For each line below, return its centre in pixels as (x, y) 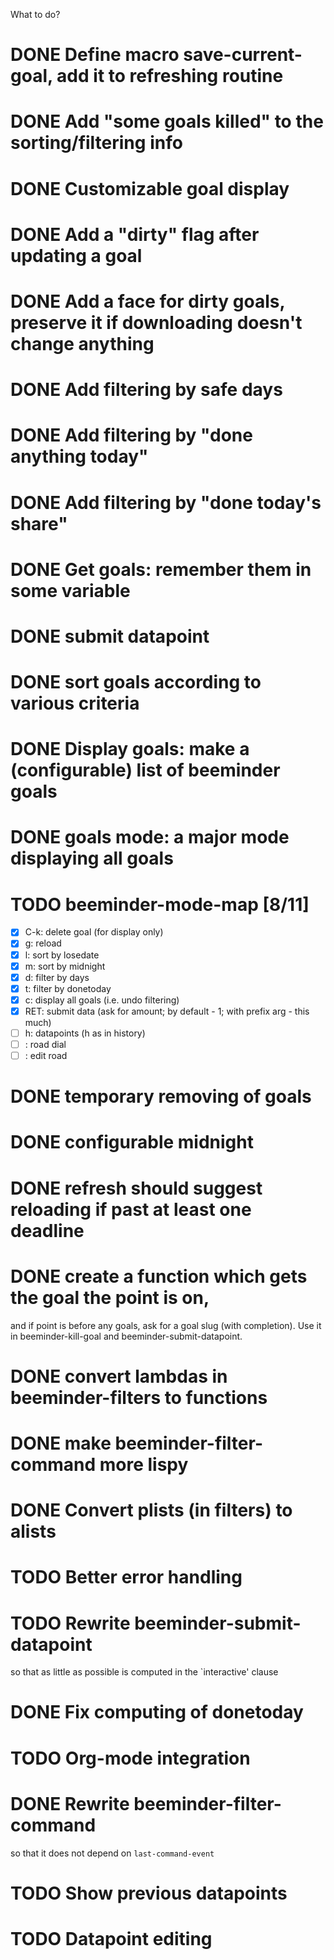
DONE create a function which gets (159, 1276)
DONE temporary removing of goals (161, 1096)
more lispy (144, 1464)
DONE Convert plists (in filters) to (151, 1510)
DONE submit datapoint (110, 636)
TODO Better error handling (126, 1577)
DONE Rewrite (70, 1803)
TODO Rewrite (70, 1623)
